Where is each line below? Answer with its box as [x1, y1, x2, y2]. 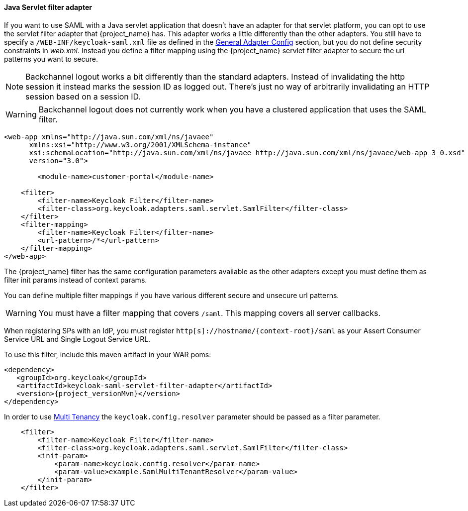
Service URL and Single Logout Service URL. [4, 334, 151, 343]
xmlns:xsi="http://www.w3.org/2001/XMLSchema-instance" [29, 140, 252, 149]
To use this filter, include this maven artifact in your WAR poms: [4, 350, 211, 359]
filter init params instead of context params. [4, 275, 147, 284]
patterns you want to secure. [4, 54, 98, 63]
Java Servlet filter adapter [4, 3, 92, 11]
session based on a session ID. [25, 91, 141, 102]
